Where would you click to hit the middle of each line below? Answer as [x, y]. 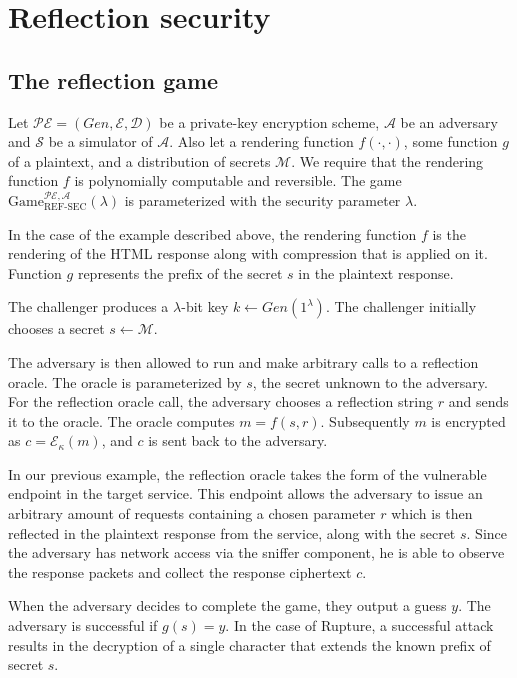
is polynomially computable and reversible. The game [238, 180]
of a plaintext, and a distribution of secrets [139, 160]
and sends [478, 401]
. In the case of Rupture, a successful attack [359, 625]
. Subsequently [365, 420]
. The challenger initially [401, 306]
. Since [486, 532]
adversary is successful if [83, 625]
